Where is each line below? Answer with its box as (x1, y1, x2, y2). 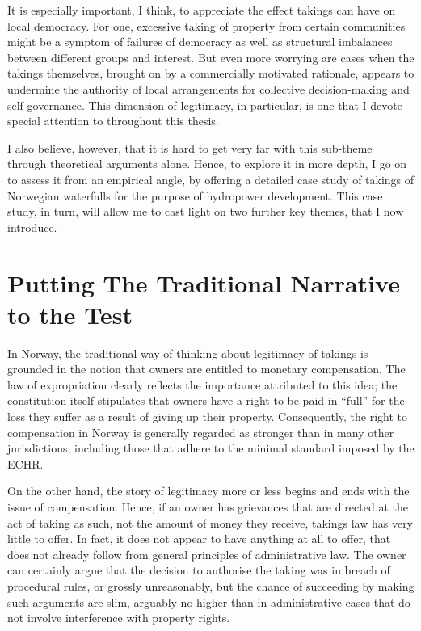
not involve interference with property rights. (7, 609, 230, 626)
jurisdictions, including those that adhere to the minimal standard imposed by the (7, 440, 415, 456)
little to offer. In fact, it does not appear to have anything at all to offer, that (7, 530, 391, 547)
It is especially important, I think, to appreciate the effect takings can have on (7, 2, 396, 18)
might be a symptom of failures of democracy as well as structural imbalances (7, 33, 393, 50)
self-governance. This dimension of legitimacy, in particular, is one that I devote (7, 96, 402, 113)
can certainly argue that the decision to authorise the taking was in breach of (7, 562, 390, 578)
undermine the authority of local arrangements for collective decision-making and (7, 80, 410, 97)
